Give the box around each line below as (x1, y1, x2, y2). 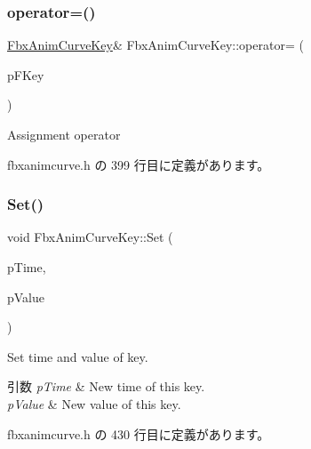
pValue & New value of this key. (7, 394, 181, 413)
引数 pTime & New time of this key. (7, 377, 205, 396)
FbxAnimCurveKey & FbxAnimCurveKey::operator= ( (7, 36, 304, 54)
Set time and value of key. (7, 347, 148, 365)
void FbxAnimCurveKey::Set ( (7, 228, 173, 246)
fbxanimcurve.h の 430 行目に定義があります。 (7, 424, 270, 443)
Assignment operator (7, 125, 121, 143)
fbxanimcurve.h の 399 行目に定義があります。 (7, 155, 270, 173)
